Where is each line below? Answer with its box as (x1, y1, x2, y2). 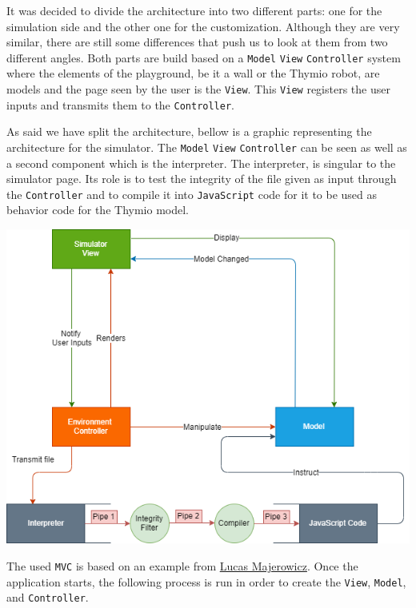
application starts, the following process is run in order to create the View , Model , (6, 573, 406, 590)
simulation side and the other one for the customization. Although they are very (6, 18, 400, 34)
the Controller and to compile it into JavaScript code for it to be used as (6, 185, 378, 202)
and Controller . (6, 589, 89, 606)
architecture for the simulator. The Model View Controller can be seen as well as (6, 138, 407, 155)
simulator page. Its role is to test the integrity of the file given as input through (6, 170, 397, 187)
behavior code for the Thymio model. (6, 201, 189, 218)
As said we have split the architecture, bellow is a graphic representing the (6, 123, 372, 140)
